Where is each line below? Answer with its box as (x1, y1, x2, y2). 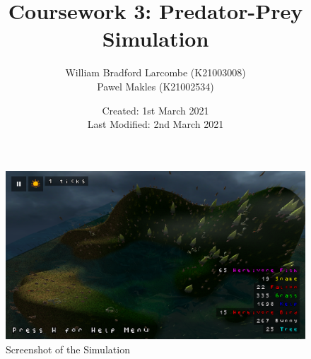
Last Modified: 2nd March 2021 (87, 117, 224, 131)
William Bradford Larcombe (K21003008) (65, 65, 246, 80)
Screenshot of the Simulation (6, 341, 130, 356)
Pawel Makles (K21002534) (97, 78, 214, 93)
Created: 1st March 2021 (102, 102, 209, 117)
